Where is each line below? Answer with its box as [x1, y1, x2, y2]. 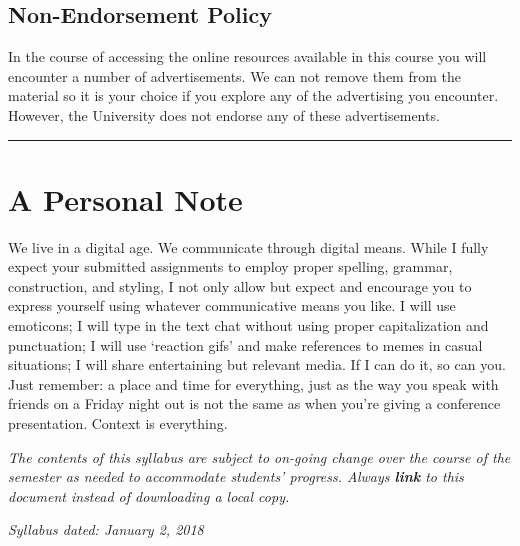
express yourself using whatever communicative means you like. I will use [8, 295, 456, 316]
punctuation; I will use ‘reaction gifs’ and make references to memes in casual [8, 334, 483, 355]
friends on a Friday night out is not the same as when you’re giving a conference [8, 393, 501, 414]
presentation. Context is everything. [8, 413, 228, 434]
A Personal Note [8, 178, 243, 219]
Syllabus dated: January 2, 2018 [8, 519, 204, 540]
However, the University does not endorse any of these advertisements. [8, 104, 440, 125]
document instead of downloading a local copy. [8, 485, 290, 506]
